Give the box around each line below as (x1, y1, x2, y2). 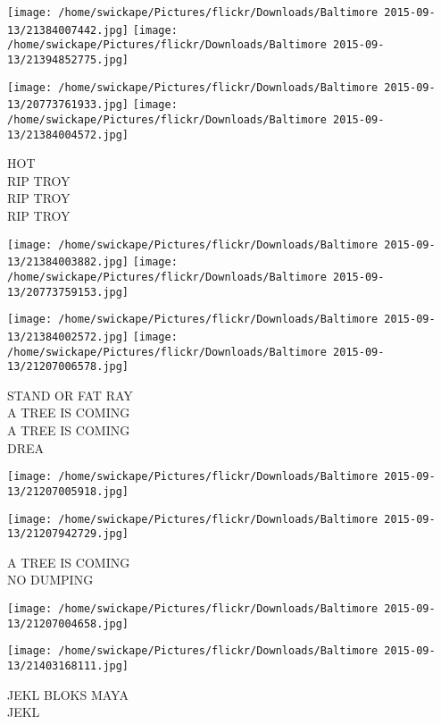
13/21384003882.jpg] (7, 256, 129, 269)
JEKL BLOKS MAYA (7, 685, 129, 703)
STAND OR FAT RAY (7, 385, 133, 404)
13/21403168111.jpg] (7, 660, 129, 673)
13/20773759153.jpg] (7, 285, 129, 299)
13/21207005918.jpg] (7, 484, 129, 498)
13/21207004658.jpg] (7, 617, 129, 630)
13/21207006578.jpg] (7, 360, 129, 374)
